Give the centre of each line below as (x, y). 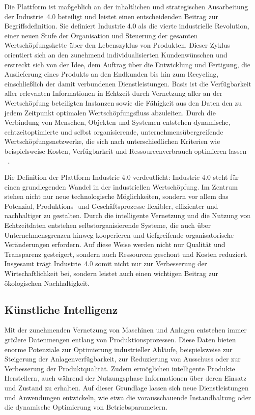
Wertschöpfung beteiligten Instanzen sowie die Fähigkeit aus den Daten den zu (123, 102)
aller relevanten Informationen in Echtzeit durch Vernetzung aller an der (113, 93)
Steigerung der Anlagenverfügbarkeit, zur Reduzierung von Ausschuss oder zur (123, 359)
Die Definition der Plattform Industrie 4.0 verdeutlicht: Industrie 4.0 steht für (122, 177)
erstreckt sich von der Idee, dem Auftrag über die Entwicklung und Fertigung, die (127, 64)
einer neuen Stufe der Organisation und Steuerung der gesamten (101, 35)
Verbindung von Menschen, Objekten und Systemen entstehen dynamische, (117, 122)
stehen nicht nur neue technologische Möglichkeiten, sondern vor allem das (116, 196)
